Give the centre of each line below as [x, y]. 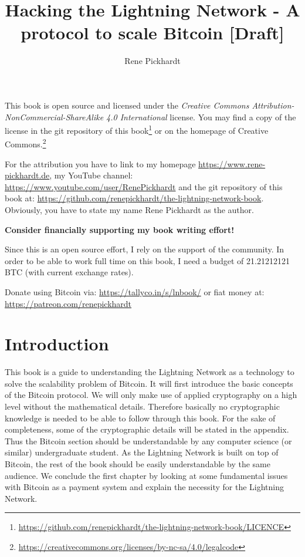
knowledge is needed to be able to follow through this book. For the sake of [140, 418]
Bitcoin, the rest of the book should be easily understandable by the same [138, 464]
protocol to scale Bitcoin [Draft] [152, 33]
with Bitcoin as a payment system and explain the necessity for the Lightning [145, 487]
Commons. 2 [26, 143]
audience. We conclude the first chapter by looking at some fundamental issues [146, 475]
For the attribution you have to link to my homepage [100, 163]
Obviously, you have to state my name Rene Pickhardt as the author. [129, 209]
